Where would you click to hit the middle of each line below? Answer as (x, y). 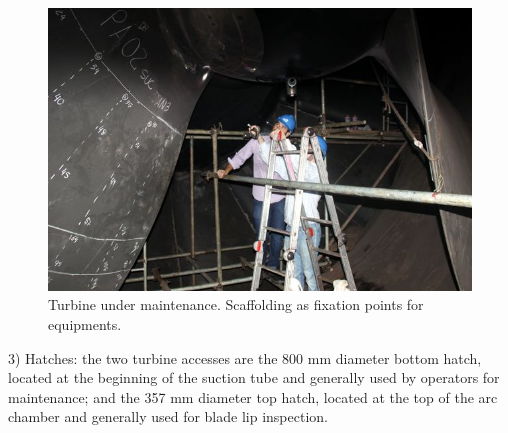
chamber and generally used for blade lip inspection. (168, 416)
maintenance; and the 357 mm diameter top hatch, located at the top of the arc (253, 396)
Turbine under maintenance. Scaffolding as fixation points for (236, 304)
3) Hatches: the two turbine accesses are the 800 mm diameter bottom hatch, (245, 357)
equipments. (85, 324)
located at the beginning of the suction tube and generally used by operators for (254, 377)
